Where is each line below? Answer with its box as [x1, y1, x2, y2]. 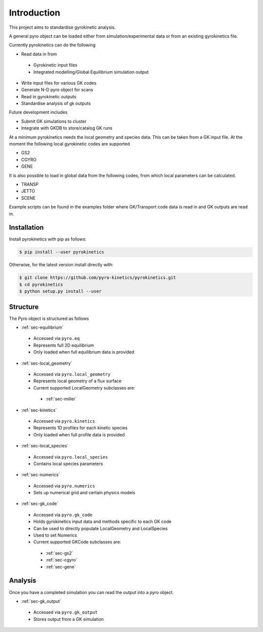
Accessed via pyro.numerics [33, 483, 95, 489]
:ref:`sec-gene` [45, 564, 76, 570]
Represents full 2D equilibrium [33, 342, 94, 348]
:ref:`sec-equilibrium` [21, 324, 64, 331]
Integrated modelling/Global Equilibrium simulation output [33, 69, 149, 75]
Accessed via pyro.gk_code [33, 512, 93, 518]
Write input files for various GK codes [21, 80, 97, 86]
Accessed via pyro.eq [33, 335, 80, 341]
